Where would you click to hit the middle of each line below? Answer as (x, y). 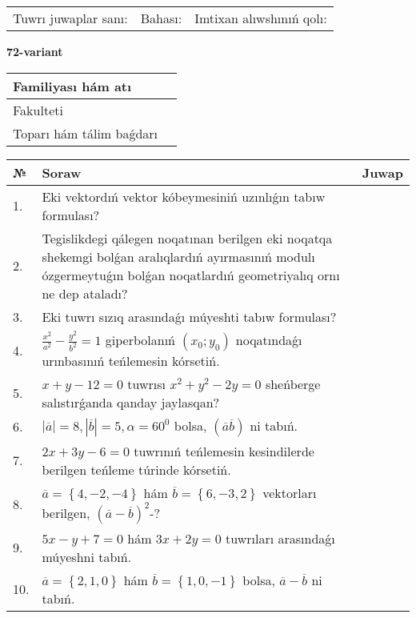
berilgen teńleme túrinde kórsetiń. (136, 469)
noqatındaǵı (269, 339)
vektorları (290, 492)
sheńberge (293, 383)
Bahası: (161, 18)
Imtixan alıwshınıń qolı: (261, 18)
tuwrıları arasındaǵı (280, 538)
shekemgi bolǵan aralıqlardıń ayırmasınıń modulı (178, 256)
